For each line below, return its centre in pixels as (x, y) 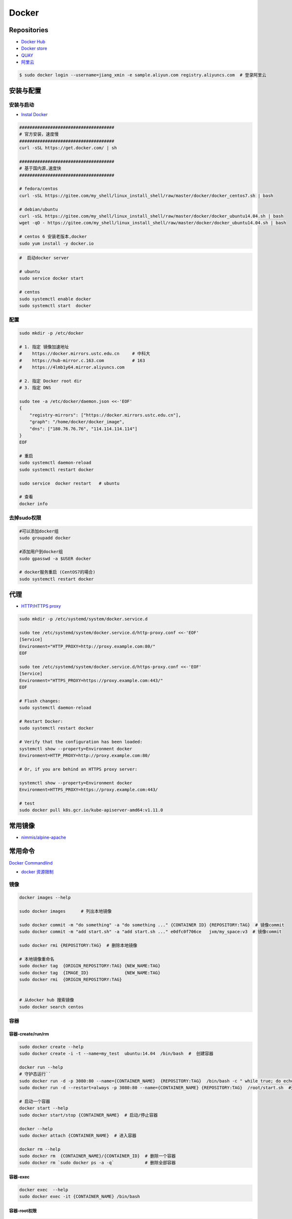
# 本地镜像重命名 (37, 959)
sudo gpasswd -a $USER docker (55, 559)
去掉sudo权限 (25, 518)
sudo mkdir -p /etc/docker (51, 333)
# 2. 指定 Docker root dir (51, 381)
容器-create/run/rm (29, 1034)
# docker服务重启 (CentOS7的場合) (57, 572)
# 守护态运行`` (35, 1074)
